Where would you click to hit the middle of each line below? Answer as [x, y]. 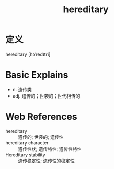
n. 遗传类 [22, 89]
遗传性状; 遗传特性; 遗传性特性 [50, 149]
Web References [41, 117]
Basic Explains [37, 75]
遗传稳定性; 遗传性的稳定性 [47, 161]
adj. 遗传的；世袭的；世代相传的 [46, 96]
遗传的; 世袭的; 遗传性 [41, 137]
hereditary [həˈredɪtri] [28, 54]
